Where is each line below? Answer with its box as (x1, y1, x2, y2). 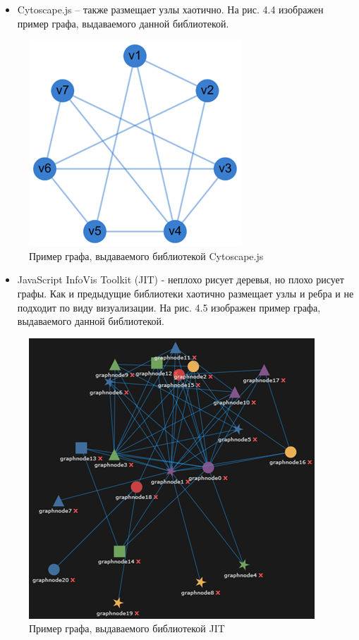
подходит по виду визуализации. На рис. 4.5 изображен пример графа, (17, 300, 321, 314)
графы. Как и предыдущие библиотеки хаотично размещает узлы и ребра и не (17, 285, 354, 300)
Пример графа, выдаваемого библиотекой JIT (29, 621, 225, 636)
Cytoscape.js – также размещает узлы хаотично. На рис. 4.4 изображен (17, 2, 324, 16)
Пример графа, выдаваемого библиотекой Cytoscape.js (29, 248, 264, 263)
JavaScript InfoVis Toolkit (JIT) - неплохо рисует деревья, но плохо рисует (17, 272, 344, 287)
